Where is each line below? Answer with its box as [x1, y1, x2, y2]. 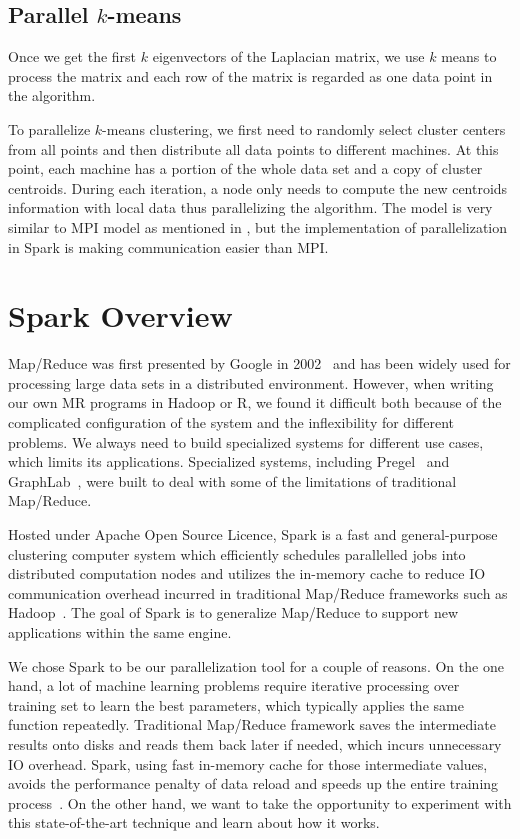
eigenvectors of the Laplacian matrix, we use [152, 46, 425, 67]
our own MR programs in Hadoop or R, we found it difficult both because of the [8, 392, 502, 413]
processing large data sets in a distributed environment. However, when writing [8, 372, 494, 393]
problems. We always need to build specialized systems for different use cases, [8, 431, 484, 452]
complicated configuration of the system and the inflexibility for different [8, 412, 454, 433]
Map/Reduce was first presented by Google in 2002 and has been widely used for [8, 353, 511, 374]
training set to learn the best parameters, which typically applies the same [8, 694, 464, 715]
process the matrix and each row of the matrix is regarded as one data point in [8, 65, 493, 86]
